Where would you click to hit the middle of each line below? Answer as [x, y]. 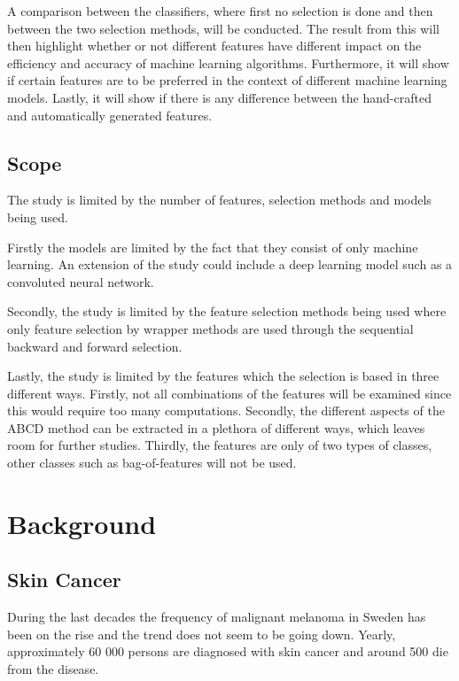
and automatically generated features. [110, 115]
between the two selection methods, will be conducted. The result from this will [224, 28]
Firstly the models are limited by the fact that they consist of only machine [213, 247]
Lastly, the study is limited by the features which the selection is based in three [223, 376]
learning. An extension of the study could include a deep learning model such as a [230, 264]
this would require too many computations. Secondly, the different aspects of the [226, 410]
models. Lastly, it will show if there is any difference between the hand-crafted [219, 97]
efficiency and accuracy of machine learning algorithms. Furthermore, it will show [228, 62]
